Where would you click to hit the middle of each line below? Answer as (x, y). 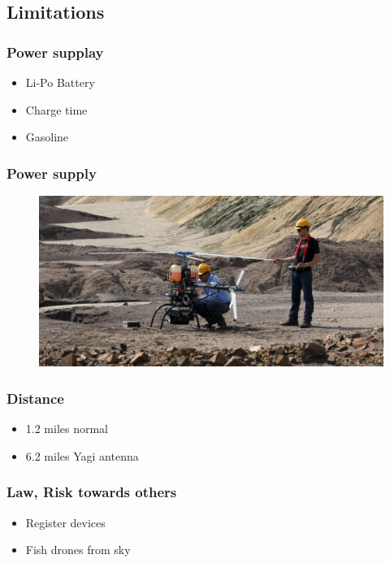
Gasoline (47, 137)
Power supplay (55, 52)
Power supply (52, 173)
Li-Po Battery (60, 82)
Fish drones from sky (78, 550)
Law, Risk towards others (92, 492)
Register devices (65, 522)
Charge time (56, 109)
